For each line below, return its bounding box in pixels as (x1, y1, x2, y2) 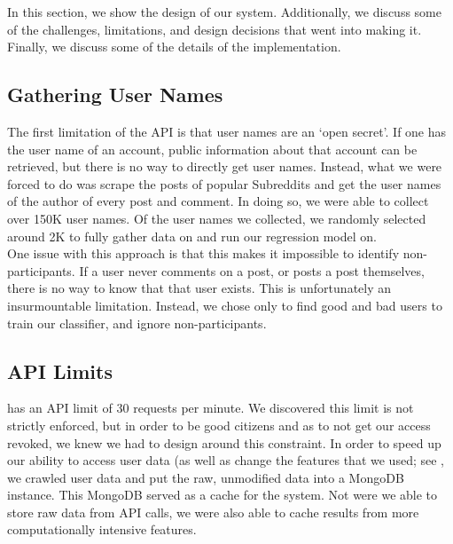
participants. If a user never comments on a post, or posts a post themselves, (7, 261, 425, 280)
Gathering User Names (7, 81, 223, 108)
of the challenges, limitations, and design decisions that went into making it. (7, 20, 422, 38)
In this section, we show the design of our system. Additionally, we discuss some (7, 3, 441, 20)
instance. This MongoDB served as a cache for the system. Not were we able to (7, 485, 438, 504)
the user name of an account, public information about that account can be (7, 139, 418, 158)
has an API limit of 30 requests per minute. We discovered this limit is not (7, 398, 414, 417)
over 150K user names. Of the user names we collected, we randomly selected (7, 209, 426, 227)
